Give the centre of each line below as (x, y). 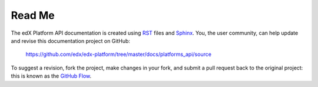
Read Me (33, 15)
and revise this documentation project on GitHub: (71, 41)
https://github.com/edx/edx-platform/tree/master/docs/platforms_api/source (119, 54)
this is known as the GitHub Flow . (51, 76)
